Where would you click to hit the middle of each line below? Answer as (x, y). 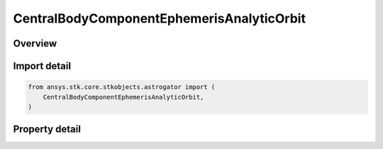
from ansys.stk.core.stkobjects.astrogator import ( (122, 87)
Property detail (47, 130)
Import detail (42, 66)
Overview (35, 43)
